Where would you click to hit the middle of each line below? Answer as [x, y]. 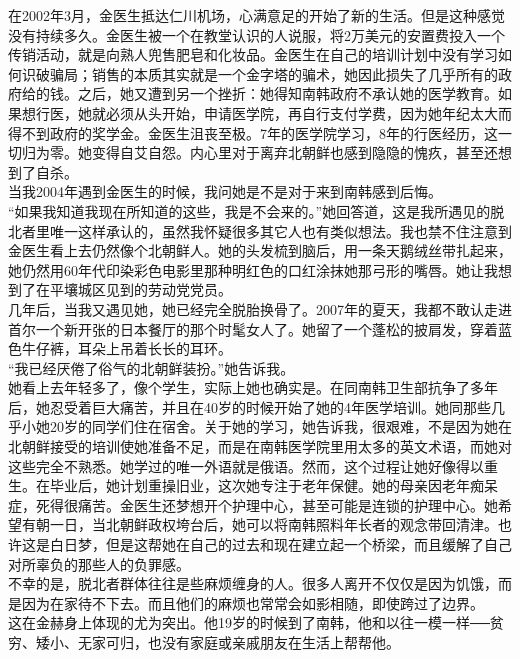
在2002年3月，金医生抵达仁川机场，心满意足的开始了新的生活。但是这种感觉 [256, 15]
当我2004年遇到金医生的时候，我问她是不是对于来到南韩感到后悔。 [225, 191]
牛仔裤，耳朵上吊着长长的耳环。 [126, 348]
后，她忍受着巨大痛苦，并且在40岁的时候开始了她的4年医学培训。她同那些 [249, 406]
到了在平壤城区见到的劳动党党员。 [120, 289]
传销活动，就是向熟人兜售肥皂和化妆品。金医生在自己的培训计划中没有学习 [253, 54]
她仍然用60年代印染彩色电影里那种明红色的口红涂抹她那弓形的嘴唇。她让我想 [260, 269]
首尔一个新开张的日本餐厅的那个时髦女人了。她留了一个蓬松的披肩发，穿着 [253, 328]
